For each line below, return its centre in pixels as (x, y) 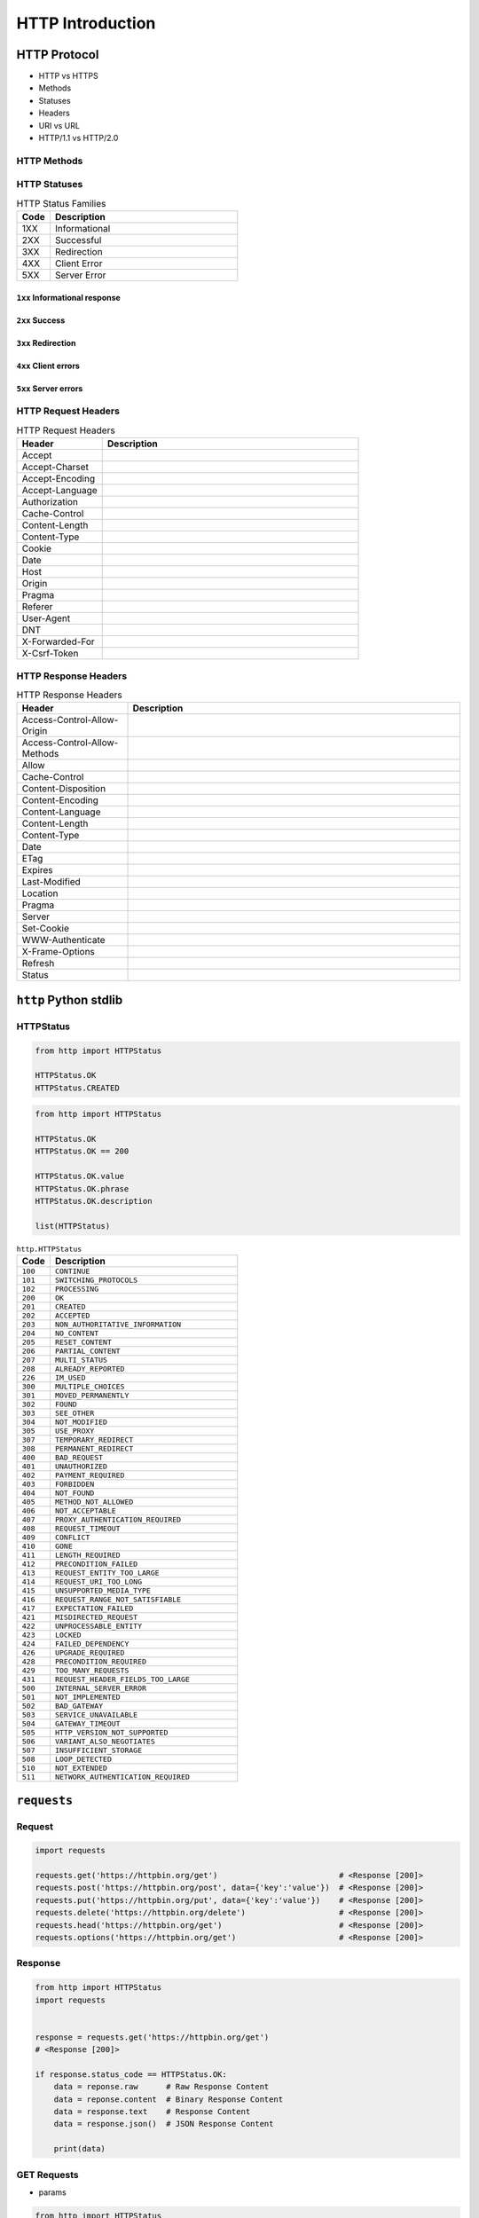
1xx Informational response (69, 297)
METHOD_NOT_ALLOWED (94, 1502)
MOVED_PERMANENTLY (92, 1396)
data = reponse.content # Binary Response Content (169, 2099)
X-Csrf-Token (50, 654)
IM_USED (70, 1378)
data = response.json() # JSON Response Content (164, 2124)
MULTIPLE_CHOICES (90, 1387)
